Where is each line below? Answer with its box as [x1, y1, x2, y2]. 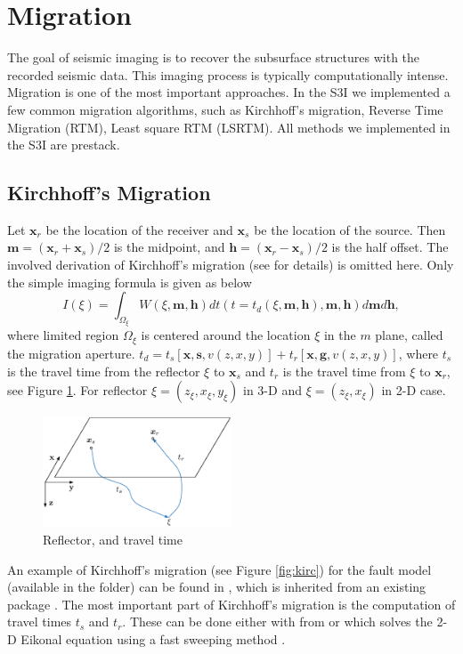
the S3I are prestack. [7, 135, 120, 154]
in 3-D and [243, 381, 302, 400]
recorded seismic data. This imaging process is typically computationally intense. [7, 65, 449, 84]
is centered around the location [141, 326, 311, 344]
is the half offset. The [331, 238, 449, 256]
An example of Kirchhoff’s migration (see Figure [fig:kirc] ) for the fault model [7, 560, 432, 578]
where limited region [7, 326, 119, 344]
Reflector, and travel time [43, 529, 183, 548]
